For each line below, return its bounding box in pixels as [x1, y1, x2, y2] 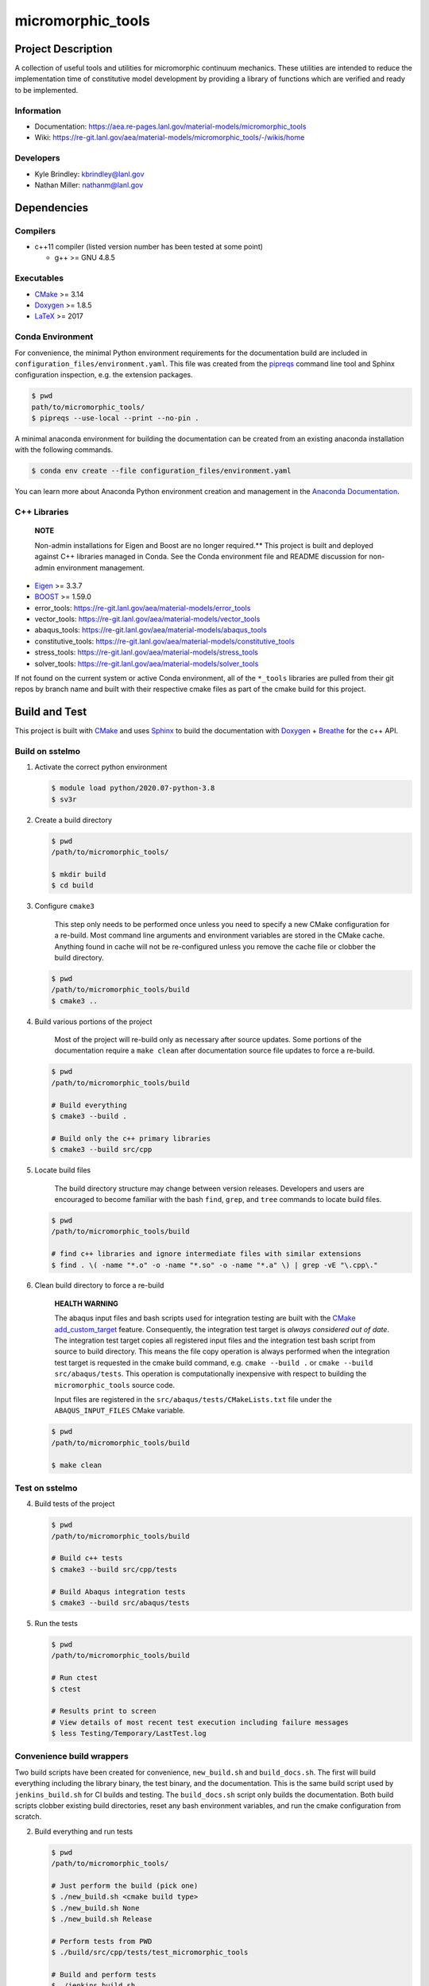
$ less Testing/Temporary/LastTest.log [51, 1729, 207, 1738]
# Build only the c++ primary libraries [51, 1134, 211, 1143]
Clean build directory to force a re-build [34, 1281, 164, 1290]
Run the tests [34, 1618, 79, 1628]
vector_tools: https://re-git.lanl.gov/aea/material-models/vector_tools [34, 614, 261, 624]
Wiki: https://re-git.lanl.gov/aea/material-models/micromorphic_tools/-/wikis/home [34, 133, 305, 142]
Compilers [14, 225, 56, 236]
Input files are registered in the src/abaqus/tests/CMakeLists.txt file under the [54, 1395, 333, 1404]
